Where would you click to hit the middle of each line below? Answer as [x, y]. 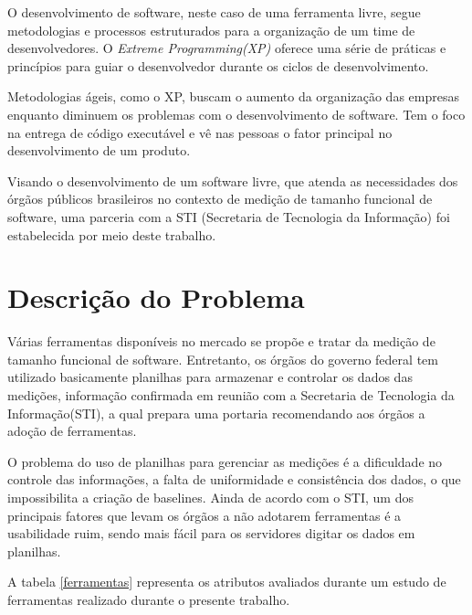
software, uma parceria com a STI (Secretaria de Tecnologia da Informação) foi [229, 216]
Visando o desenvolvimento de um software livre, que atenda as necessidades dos [233, 180]
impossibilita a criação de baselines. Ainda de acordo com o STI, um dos [210, 497]
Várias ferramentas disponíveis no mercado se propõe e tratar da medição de [221, 341]
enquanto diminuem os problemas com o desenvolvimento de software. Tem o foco [236, 114]
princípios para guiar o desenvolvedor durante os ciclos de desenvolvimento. [218, 65]
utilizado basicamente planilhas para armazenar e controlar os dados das [210, 377]
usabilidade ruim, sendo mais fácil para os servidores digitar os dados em [211, 533]
